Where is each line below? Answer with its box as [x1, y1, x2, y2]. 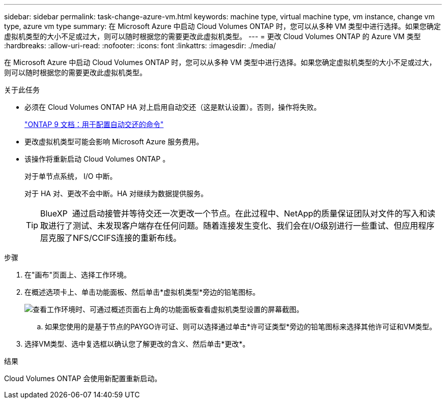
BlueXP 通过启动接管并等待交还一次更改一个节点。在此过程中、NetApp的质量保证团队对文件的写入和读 [40, 208, 436, 219]
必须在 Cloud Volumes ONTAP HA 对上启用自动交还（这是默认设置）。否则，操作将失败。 [24, 103, 321, 111]
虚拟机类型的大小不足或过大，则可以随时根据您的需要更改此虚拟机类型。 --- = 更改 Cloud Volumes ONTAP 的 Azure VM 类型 [4, 32, 421, 41]
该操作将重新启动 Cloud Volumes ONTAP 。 [24, 154, 170, 163]
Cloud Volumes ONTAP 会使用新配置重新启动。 [4, 374, 162, 383]
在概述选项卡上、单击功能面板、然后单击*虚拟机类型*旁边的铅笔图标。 [24, 288, 260, 296]
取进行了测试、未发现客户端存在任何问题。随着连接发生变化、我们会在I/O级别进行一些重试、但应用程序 [40, 221, 435, 231]
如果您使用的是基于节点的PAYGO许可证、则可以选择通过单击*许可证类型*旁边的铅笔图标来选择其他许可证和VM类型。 [45, 322, 437, 331]
